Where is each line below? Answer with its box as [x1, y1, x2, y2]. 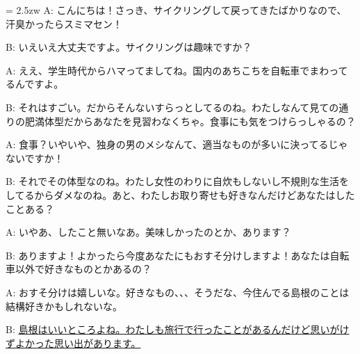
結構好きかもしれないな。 [6, 298, 122, 313]
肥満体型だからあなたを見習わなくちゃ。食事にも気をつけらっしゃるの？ [24, 113, 356, 128]
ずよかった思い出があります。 [6, 335, 141, 350]
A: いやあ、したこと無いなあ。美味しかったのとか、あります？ [6, 225, 291, 239]
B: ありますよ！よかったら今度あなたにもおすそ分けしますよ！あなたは [6, 248, 330, 262]
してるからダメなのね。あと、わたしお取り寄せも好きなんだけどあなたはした [6, 187, 355, 202]
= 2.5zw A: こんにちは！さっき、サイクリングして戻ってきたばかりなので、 [6, 3, 347, 17]
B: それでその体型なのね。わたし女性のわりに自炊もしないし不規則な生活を [6, 174, 350, 188]
